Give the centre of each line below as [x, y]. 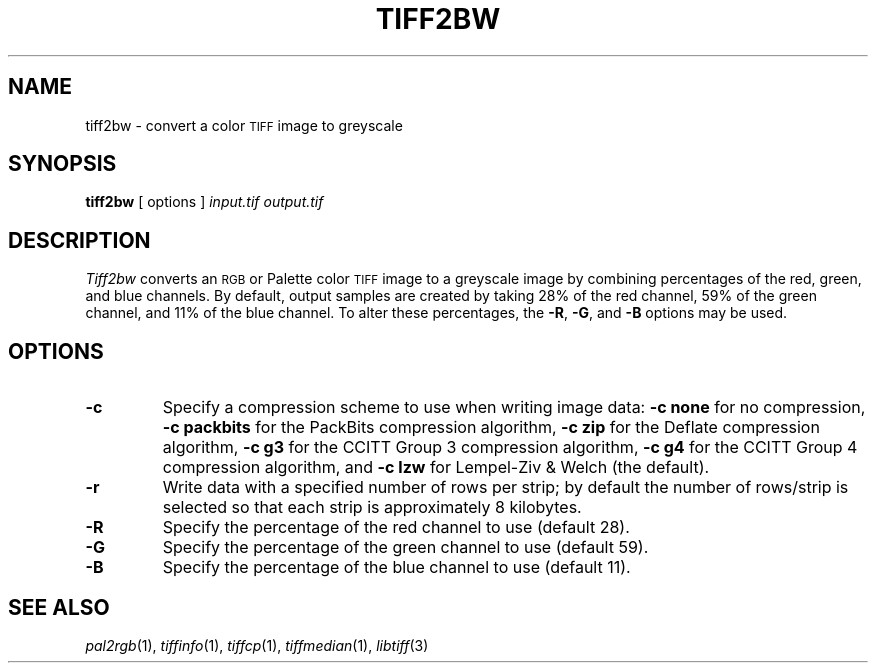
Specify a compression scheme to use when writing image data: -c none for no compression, [514, 407]
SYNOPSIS [62, 164]
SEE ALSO [59, 607]
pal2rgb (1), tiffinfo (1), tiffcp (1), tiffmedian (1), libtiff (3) [257, 645]
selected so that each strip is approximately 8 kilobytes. [372, 507]
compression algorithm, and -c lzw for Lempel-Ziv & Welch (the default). [436, 467]
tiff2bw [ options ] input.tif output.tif [204, 202]
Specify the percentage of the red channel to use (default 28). [396, 527]
